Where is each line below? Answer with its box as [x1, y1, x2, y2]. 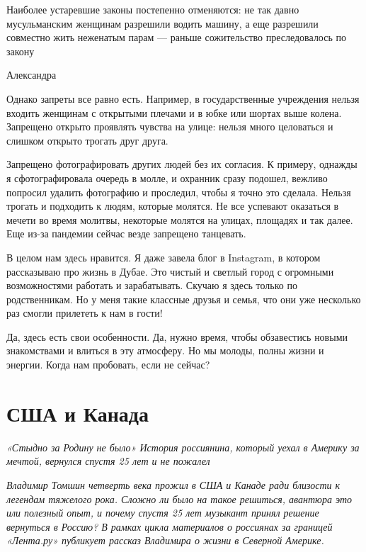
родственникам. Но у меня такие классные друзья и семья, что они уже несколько [6, 291, 361, 306]
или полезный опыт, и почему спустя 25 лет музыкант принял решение [6, 505, 319, 520]
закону [6, 43, 35, 58]
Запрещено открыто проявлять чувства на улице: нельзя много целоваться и [6, 119, 333, 134]
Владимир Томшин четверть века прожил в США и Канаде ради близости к [6, 477, 341, 492]
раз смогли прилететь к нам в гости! [6, 305, 163, 320]
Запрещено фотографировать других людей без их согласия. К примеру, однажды [6, 157, 358, 171]
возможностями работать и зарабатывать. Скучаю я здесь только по [6, 278, 297, 293]
